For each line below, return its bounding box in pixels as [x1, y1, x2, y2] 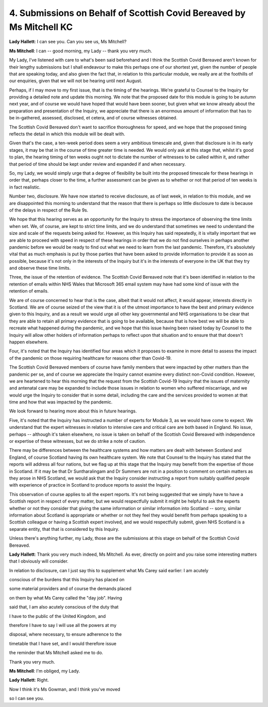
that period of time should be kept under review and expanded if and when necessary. [9, 161, 186, 167]
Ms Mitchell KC [9, 21, 73, 32]
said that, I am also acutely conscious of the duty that [9, 604, 119, 610]
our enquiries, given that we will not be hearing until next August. [9, 78, 142, 84]
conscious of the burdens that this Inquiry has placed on [9, 577, 125, 583]
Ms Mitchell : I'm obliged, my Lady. [9, 668, 80, 674]
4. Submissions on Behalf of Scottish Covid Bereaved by [9, 7, 246, 18]
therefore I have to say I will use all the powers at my [9, 622, 117, 628]
